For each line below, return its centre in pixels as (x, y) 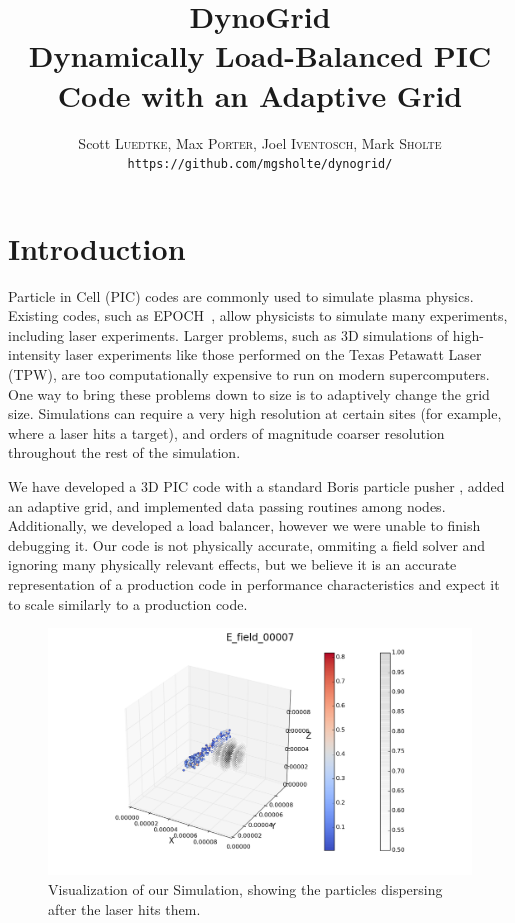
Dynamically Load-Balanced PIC (260, 55)
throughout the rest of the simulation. (124, 452)
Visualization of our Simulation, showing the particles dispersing (245, 888)
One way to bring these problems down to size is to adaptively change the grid (249, 393)
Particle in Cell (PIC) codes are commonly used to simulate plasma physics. (241, 295)
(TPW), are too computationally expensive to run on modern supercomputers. (249, 374)
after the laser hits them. (124, 908)
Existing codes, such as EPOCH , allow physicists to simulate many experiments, (258, 315)
